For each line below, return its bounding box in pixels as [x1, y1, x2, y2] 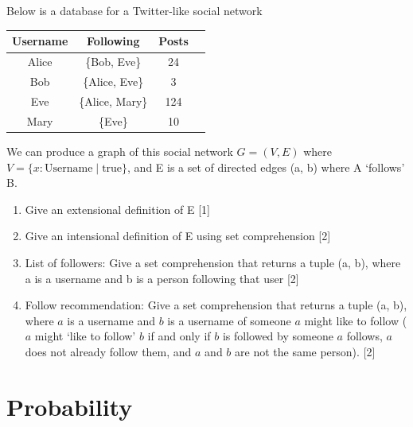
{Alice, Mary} [79, 93, 148, 110]
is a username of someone [167, 312, 291, 328]
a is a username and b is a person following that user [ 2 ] [25, 270, 299, 286]
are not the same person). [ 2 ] [235, 343, 376, 359]
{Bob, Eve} [85, 53, 142, 70]
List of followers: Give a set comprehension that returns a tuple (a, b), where [25, 254, 401, 270]
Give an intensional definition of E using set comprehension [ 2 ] [25, 227, 331, 244]
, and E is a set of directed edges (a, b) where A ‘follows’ [127, 158, 405, 175]
